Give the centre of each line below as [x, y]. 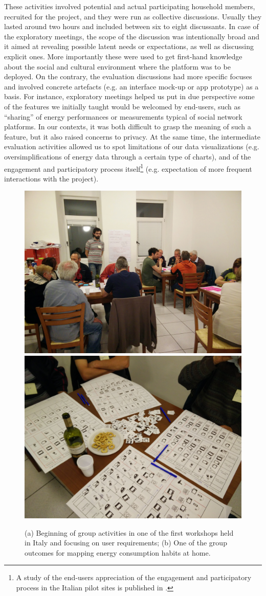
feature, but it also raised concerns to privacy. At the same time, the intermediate [132, 136]
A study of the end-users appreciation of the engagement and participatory [134, 577]
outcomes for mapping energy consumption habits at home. [118, 552]
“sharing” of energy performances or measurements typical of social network [123, 116]
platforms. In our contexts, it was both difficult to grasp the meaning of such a [128, 127]
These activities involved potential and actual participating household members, [130, 6]
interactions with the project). [51, 178]
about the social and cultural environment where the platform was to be [117, 66]
